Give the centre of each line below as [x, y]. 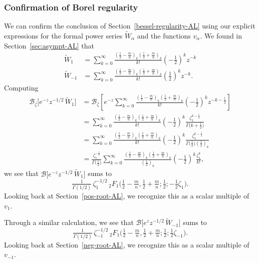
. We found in [221, 36]
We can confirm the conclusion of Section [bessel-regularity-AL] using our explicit [130, 26]
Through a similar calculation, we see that [69, 222]
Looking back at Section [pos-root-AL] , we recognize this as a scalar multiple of [127, 196]
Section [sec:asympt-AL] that [49, 45]
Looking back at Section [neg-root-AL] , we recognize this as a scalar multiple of [127, 244]
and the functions [164, 36]
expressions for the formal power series [63, 36]
